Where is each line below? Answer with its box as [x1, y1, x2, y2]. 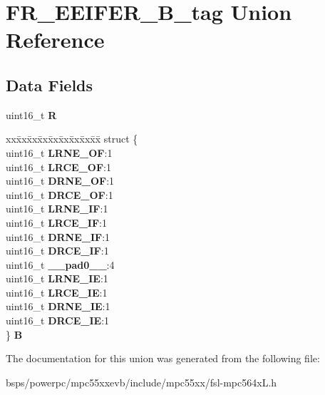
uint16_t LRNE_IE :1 [6, 271, 108, 286]
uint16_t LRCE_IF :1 [6, 215, 107, 230]
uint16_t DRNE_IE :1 [6, 299, 110, 314]
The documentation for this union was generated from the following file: [6, 351, 320, 366]
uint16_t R [6, 107, 57, 122]
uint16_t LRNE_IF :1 [6, 201, 108, 216]
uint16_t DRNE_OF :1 [6, 173, 115, 188]
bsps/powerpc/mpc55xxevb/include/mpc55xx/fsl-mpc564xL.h [6, 374, 277, 389]
